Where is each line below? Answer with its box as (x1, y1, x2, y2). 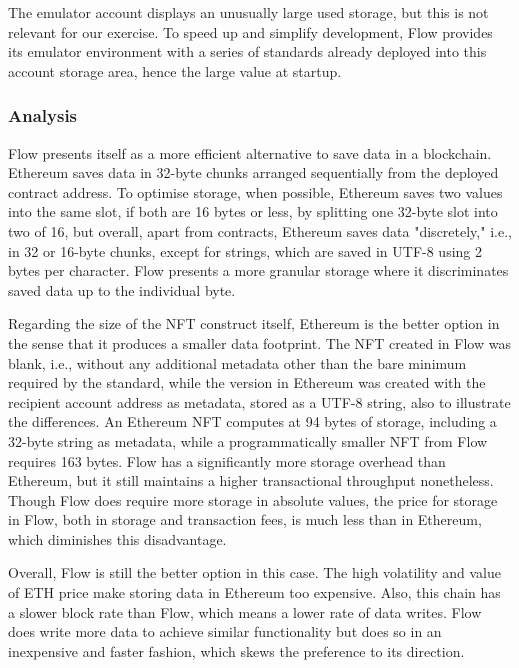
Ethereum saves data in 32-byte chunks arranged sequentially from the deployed (8, 162, 499, 183)
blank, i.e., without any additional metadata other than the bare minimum (8, 352, 467, 373)
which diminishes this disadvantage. (8, 528, 227, 549)
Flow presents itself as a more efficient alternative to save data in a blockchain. (8, 142, 492, 163)
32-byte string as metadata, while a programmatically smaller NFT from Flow (8, 430, 488, 451)
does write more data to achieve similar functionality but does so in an (8, 621, 442, 642)
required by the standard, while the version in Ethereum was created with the (8, 372, 486, 393)
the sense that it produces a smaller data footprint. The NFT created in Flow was (8, 332, 511, 353)
